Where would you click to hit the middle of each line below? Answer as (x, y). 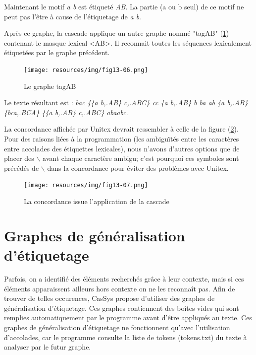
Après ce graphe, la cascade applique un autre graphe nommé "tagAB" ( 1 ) (117, 33)
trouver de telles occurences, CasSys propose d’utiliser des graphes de (109, 298)
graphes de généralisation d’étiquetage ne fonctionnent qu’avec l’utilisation (117, 327)
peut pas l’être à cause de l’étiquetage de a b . (73, 16)
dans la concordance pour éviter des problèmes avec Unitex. (138, 168)
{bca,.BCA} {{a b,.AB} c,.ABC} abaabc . (66, 112)
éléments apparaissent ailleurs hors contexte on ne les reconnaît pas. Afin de (120, 288)
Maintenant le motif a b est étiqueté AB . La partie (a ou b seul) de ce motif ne (124, 6)
